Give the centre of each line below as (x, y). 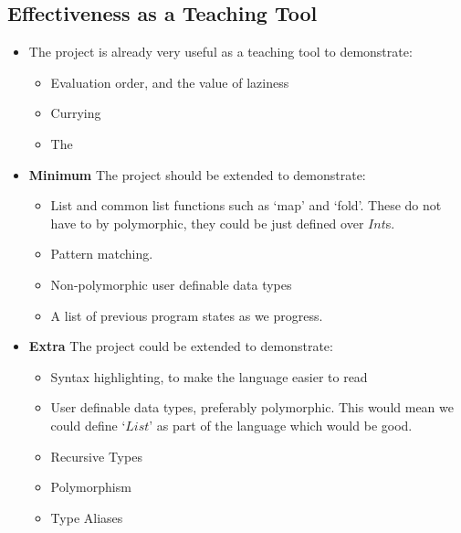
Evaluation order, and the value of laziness (170, 82)
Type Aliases (87, 517)
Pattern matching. (102, 254)
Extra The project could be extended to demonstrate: (181, 346)
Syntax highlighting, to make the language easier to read (209, 376)
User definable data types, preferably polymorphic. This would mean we (252, 407)
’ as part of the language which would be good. (281, 425)
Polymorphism (91, 487)
